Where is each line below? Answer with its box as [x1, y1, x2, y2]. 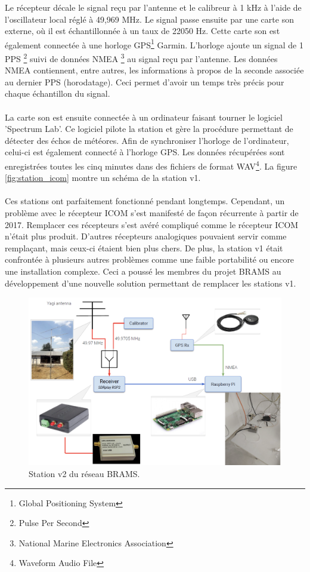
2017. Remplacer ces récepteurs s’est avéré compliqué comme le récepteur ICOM [5, 218, 299, 230]
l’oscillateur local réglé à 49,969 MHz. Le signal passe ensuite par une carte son [5, 13, 294, 25]
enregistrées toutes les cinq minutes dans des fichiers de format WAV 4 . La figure [5, 158, 297, 172]
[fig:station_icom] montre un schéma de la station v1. [5, 171, 201, 184]
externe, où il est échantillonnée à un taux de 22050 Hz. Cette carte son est [5, 24, 280, 37]
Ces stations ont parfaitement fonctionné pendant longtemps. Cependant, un [5, 195, 285, 207]
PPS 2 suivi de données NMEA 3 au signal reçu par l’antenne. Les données [5, 51, 278, 64]
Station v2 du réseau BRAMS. [29, 467, 140, 479]
